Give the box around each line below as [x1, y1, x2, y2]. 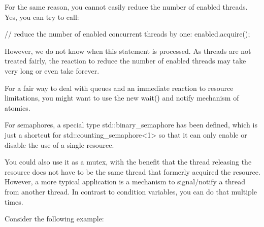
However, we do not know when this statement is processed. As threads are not [5, 45, 251, 56]
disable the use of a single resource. [5, 139, 114, 150]
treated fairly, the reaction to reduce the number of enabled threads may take [5, 55, 246, 66]
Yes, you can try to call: [5, 11, 79, 22]
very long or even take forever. [5, 65, 100, 76]
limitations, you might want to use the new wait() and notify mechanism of [5, 92, 239, 103]
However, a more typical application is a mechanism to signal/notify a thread [5, 176, 245, 187]
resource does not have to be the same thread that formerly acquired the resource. [5, 166, 260, 177]
